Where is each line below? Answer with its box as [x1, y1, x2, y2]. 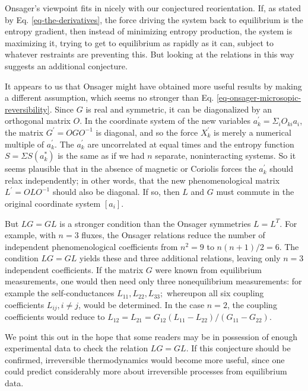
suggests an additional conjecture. [5, 59, 128, 72]
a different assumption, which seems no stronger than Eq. [5, 91, 214, 104]
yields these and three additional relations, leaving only [79, 252, 281, 264]
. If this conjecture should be [186, 342, 291, 354]
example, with [5, 229, 56, 241]
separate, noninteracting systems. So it [155, 149, 296, 162]
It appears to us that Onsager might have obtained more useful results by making [5, 79, 302, 92]
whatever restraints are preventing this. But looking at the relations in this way [5, 48, 294, 60]
